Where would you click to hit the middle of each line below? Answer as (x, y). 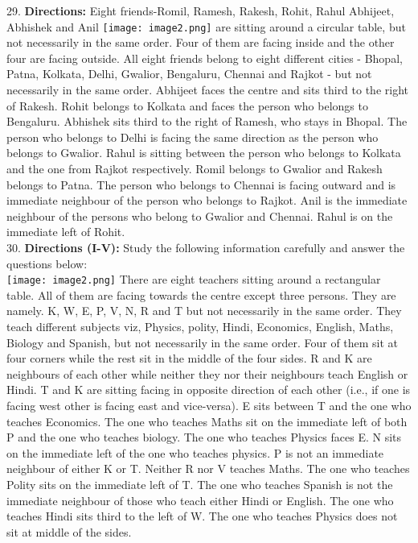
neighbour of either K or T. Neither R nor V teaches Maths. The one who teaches (208, 468)
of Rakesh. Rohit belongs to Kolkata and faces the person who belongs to (187, 105)
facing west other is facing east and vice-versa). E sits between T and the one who (209, 405)
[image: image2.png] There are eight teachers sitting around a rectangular (194, 279)
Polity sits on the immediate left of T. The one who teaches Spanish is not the (200, 484)
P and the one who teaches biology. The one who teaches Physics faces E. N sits (204, 437)
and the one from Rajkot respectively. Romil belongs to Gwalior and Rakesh (195, 168)
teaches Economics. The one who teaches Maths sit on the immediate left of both (207, 421)
